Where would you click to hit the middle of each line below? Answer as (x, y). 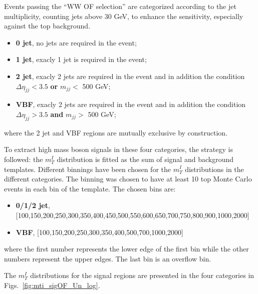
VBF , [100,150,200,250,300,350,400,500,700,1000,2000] (99, 232)
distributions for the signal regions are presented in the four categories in (142, 275)
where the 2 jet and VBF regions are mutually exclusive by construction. (116, 132)
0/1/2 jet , (33, 205)
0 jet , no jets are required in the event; (76, 42)
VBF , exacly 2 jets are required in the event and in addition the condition (131, 104)
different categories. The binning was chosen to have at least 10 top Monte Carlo (128, 179)
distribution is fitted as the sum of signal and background (145, 159)
